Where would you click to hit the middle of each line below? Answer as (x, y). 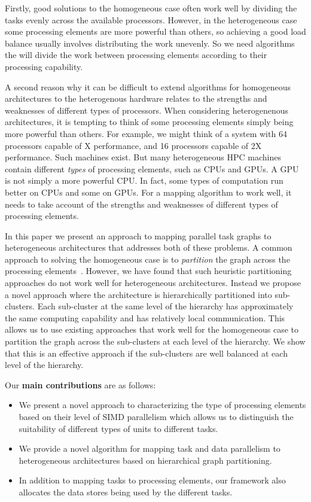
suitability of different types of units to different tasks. (118, 428)
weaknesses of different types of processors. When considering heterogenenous (147, 110)
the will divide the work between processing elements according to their (136, 55)
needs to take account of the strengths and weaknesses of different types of (141, 204)
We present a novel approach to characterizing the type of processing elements (162, 405)
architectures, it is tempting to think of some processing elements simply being (149, 122)
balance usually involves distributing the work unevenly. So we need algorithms (150, 43)
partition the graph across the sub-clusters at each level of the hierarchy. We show (155, 341)
